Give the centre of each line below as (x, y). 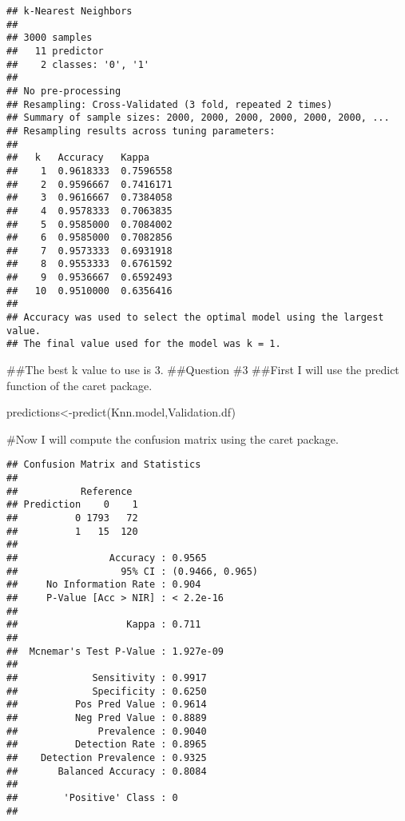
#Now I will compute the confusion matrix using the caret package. (173, 438)
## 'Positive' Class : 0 (92, 797)
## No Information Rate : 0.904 (104, 585)
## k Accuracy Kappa (78, 158)
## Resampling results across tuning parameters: (141, 131)
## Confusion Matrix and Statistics (104, 465)
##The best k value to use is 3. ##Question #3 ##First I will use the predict (203, 370)
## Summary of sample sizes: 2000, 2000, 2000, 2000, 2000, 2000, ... (198, 118)
